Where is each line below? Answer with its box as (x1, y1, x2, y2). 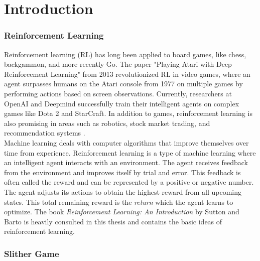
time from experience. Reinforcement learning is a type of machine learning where (4, 147, 256, 158)
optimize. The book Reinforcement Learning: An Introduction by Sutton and (4, 206, 239, 217)
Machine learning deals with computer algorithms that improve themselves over (4, 137, 249, 148)
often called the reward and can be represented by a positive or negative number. (4, 177, 254, 187)
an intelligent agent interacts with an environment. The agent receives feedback (4, 157, 248, 168)
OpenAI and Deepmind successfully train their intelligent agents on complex (4, 98, 239, 108)
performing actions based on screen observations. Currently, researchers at (4, 88, 232, 98)
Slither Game (4, 247, 59, 259)
